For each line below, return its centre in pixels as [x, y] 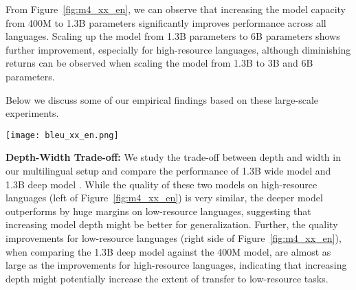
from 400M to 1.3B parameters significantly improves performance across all [166, 22]
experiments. [32, 113]
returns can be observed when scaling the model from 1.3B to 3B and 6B [159, 63]
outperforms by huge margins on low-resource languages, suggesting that [158, 211]
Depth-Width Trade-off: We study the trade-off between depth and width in [173, 157]
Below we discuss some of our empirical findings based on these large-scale [162, 99]
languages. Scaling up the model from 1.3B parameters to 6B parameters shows [173, 36]
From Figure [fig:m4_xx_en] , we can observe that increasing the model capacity [176, 9]
